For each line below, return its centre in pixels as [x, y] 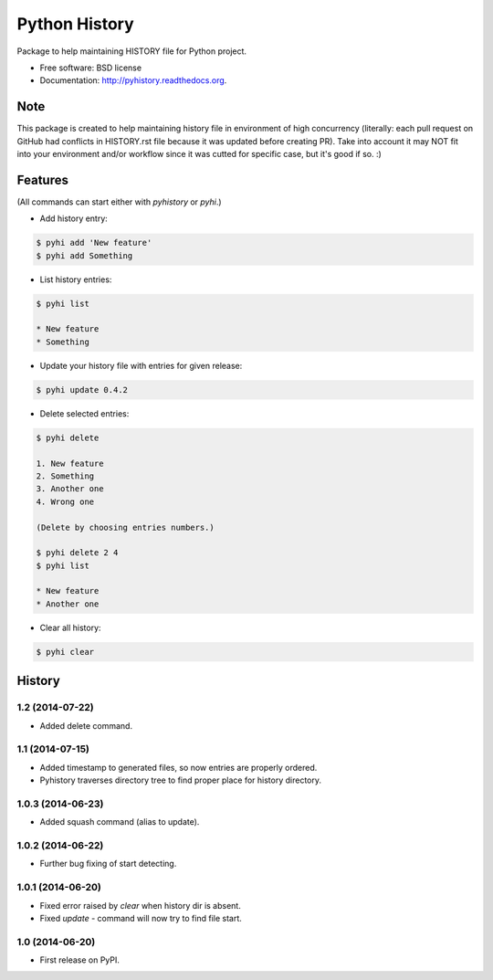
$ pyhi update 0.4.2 [82, 390]
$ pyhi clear [65, 652]
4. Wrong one [65, 501]
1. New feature [70, 463]
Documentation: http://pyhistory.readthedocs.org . [133, 80]
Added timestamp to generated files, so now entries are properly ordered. [178, 767]
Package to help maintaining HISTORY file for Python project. [131, 51]
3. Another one [70, 489]
